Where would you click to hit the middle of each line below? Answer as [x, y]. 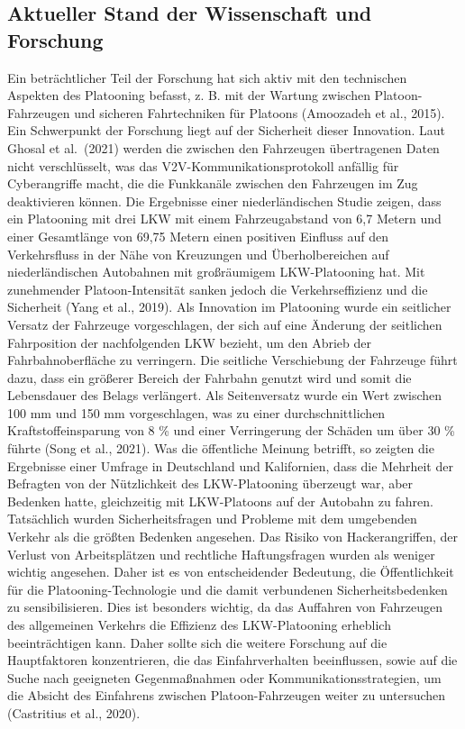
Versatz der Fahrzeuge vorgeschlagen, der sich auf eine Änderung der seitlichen [225, 324]
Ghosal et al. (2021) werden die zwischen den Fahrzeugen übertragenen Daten [223, 147]
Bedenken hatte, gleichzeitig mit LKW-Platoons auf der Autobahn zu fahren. [220, 501]
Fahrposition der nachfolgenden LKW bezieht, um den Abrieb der [189, 342]
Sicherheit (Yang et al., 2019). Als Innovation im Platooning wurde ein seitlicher [229, 307]
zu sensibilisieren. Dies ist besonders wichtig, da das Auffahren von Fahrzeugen [225, 607]
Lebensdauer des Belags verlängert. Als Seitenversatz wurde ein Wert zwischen [225, 395]
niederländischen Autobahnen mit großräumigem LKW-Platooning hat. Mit [216, 272]
